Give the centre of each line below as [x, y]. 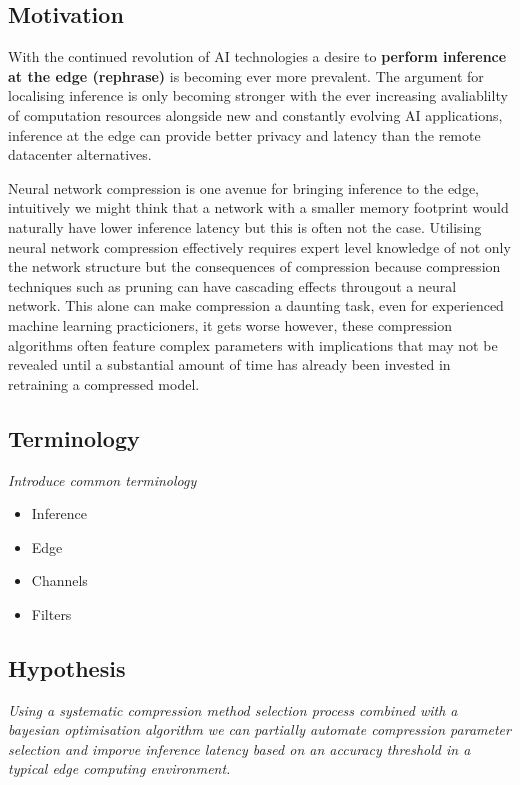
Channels [59, 580]
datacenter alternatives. [80, 154]
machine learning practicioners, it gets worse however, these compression [230, 324]
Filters [51, 613]
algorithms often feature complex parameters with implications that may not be [253, 344]
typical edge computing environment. [119, 768]
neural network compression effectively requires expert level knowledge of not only [259, 246]
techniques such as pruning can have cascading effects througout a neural [232, 285]
